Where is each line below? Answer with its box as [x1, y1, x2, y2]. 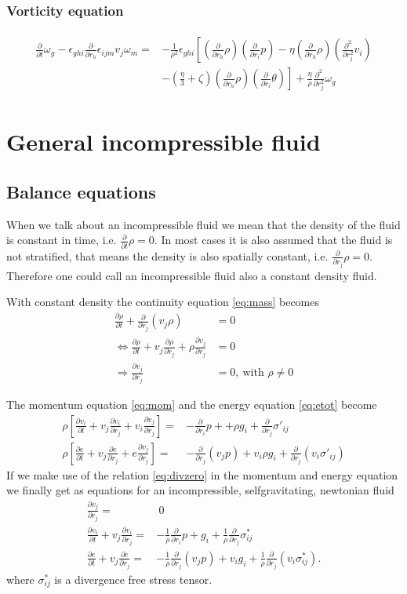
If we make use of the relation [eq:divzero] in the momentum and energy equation [6, 466, 398, 483]
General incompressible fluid [6, 126, 321, 158]
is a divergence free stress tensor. [54, 570, 213, 587]
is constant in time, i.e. [6, 231, 117, 248]
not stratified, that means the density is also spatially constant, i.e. [6, 247, 329, 264]
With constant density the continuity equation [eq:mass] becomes [6, 293, 319, 310]
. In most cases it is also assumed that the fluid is [154, 231, 393, 248]
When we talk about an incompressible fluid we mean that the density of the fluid [6, 216, 401, 232]
